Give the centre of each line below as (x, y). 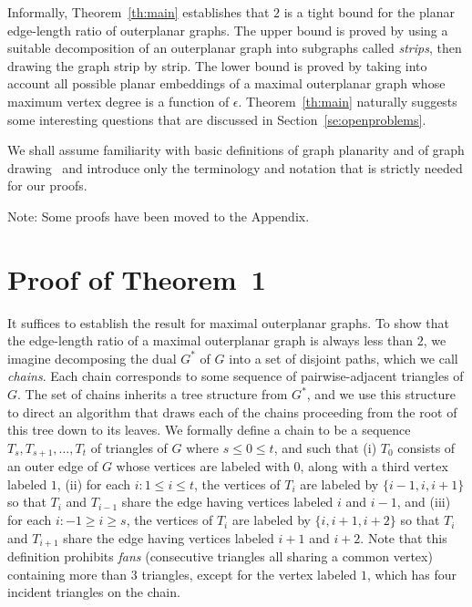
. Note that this (404, 537)
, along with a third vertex (374, 466)
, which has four (412, 574)
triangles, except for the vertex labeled (249, 574)
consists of (426, 447)
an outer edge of (53, 466)
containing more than (67, 574)
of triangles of (129, 447)
